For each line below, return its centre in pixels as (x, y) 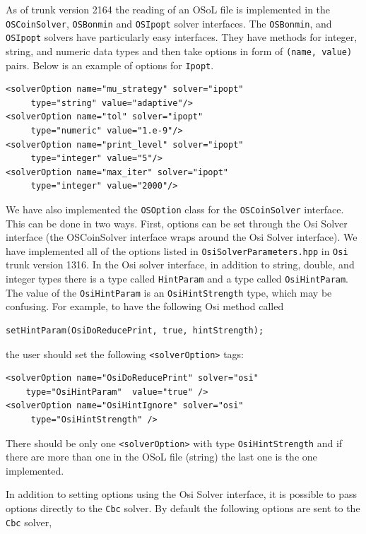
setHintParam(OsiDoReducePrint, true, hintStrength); (135, 330)
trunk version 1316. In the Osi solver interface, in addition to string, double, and (180, 265)
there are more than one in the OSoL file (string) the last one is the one (161, 457)
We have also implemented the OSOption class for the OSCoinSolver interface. (175, 209)
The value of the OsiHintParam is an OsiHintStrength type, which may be (169, 292)
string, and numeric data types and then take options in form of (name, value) (179, 51)
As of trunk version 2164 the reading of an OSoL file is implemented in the (168, 9)
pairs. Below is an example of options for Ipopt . (110, 65)
